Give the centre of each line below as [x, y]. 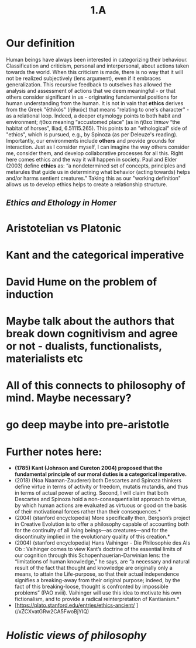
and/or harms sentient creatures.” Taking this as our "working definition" [94, 178]
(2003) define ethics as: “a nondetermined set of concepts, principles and [96, 166]
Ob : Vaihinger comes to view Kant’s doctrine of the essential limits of [98, 549]
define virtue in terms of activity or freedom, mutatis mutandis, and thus [101, 487]
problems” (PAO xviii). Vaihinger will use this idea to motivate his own [98, 593]
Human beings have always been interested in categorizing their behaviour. [97, 59]
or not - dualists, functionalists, [84, 346]
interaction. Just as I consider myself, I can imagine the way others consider [98, 147]
